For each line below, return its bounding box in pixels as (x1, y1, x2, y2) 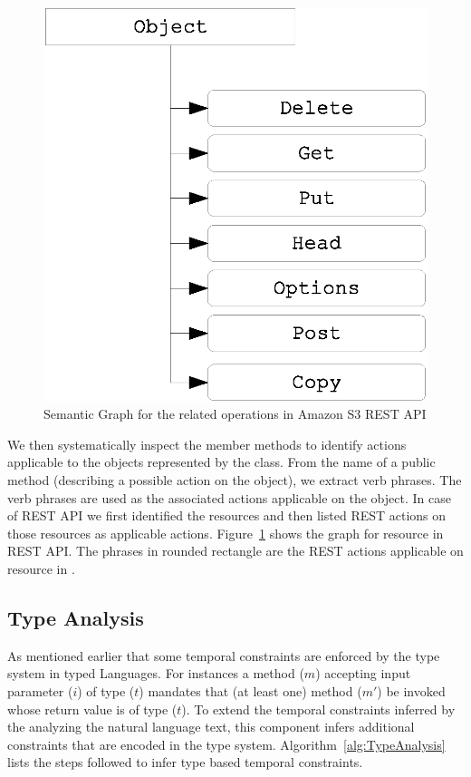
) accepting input (315, 664, 411, 683)
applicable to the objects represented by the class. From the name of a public (7, 452, 436, 471)
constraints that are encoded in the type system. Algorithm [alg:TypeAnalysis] (7, 734, 446, 753)
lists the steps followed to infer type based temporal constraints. (7, 753, 363, 772)
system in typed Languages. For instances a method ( (7, 664, 304, 683)
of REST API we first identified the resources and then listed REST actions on (7, 506, 447, 525)
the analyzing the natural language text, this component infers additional (7, 717, 415, 736)
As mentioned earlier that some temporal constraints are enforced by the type (7, 646, 440, 665)
